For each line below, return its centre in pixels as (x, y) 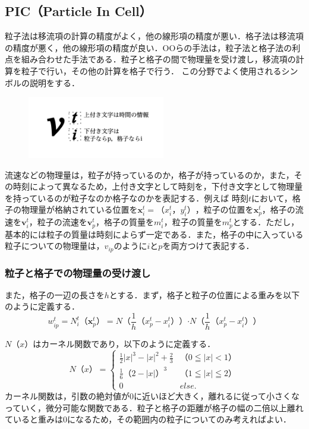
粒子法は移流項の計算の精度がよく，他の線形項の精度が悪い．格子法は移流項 (154, 36)
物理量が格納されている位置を (79, 209)
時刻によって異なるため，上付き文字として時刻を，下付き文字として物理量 (158, 186)
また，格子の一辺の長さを (55, 294)
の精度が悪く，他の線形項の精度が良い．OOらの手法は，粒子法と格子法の (149, 47)
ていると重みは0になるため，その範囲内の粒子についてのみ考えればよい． (148, 419)
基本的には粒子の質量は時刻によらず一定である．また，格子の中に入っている (154, 234)
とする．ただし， (266, 222)
